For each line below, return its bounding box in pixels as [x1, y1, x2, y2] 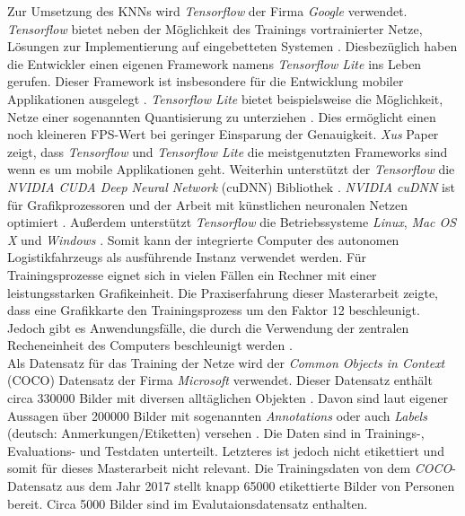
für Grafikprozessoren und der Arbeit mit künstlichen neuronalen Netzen [7, 195, 408, 214]
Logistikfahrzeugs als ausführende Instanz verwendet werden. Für [7, 248, 367, 267]
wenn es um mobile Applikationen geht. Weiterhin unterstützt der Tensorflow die [7, 160, 455, 179]
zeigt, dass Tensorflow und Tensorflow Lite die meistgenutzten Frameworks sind [7, 142, 448, 161]
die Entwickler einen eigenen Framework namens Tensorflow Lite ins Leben [7, 54, 422, 73]
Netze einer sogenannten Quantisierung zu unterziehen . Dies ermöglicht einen [7, 107, 436, 126]
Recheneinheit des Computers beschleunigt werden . [7, 336, 293, 354]
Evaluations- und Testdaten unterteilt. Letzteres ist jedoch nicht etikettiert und [7, 441, 444, 459]
